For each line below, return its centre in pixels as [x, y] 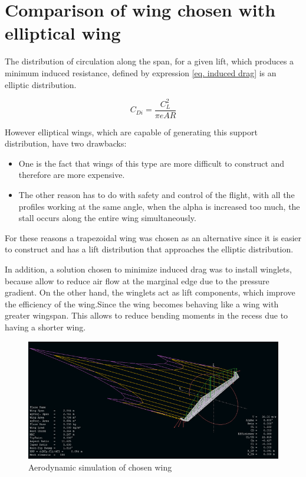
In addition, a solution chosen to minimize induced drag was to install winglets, [148, 269]
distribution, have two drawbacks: [66, 143]
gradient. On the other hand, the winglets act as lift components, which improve [150, 292]
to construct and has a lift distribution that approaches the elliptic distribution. [149, 249]
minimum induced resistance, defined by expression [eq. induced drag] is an [141, 72]
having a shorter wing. [45, 327]
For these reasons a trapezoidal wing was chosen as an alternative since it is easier [153, 237]
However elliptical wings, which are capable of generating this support [131, 132]
